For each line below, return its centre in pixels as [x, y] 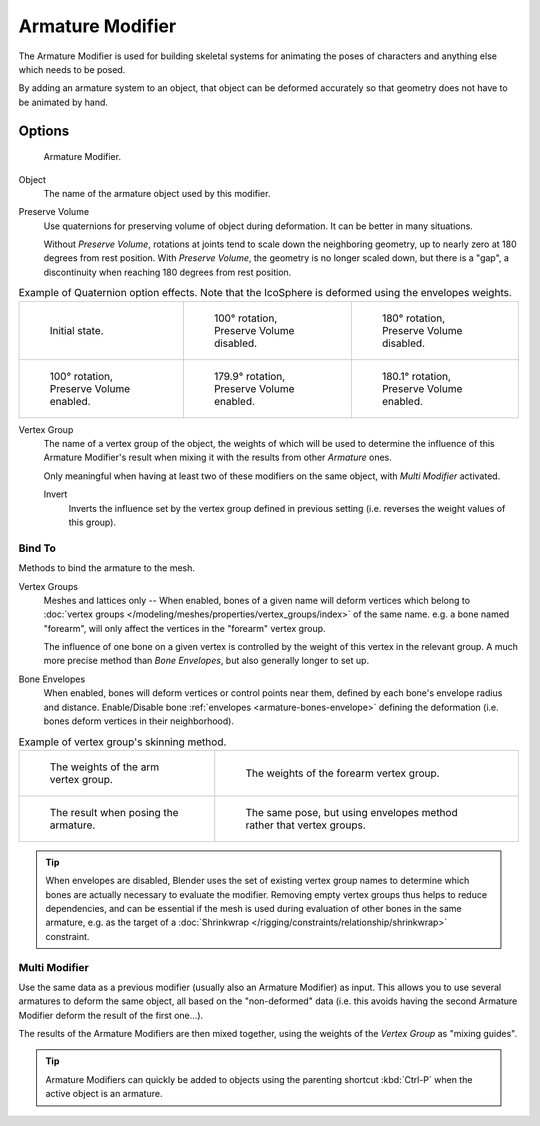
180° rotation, [413, 318]
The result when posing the [114, 812]
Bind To [37, 548]
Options [44, 130]
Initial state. [76, 330]
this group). [92, 522]
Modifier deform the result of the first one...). [111, 1015]
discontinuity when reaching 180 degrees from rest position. [167, 272]
